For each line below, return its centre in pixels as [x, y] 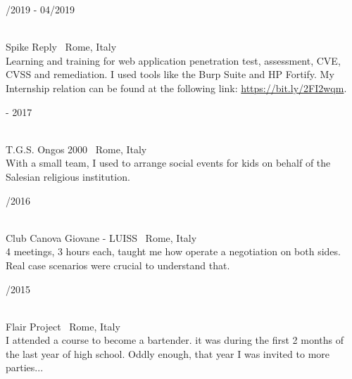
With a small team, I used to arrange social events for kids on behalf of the [168, 163]
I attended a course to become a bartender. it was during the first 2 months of [175, 340]
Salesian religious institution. [68, 176]
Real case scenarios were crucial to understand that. [118, 265]
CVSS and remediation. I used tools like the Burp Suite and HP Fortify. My [170, 74]
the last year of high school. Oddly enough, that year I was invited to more [168, 353]
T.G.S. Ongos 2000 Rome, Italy [76, 149]
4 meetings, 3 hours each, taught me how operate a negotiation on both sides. [173, 251]
